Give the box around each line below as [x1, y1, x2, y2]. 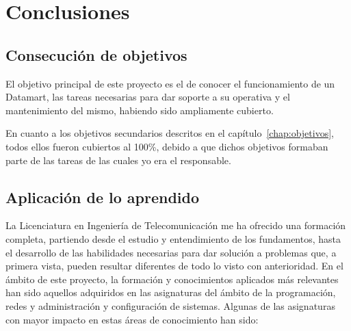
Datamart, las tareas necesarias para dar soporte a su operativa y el [5, 90, 290, 104]
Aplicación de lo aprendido [5, 186, 200, 207]
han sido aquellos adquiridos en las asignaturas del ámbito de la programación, [5, 285, 336, 300]
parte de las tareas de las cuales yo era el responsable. [5, 153, 231, 167]
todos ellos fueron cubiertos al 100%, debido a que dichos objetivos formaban [5, 139, 328, 153]
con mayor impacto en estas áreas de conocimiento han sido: [5, 312, 259, 326]
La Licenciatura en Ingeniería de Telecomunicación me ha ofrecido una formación [5, 218, 346, 233]
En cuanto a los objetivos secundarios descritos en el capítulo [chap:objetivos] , [5, 126, 334, 140]
